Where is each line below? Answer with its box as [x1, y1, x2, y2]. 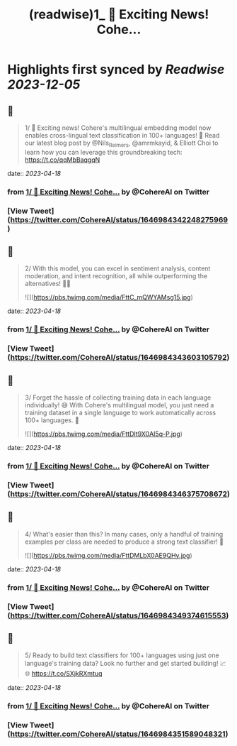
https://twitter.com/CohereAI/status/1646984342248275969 [10, 214, 229, 224]
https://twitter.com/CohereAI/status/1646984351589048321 [10, 729, 226, 739]
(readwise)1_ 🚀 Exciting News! [28, 6, 209, 23]
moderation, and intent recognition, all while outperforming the [24, 272, 207, 280]
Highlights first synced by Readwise [7, 62, 225, 77]
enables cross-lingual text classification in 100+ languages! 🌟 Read [24, 131, 220, 139]
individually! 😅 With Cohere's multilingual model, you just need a [24, 401, 214, 410]
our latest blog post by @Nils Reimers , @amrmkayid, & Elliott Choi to [24, 138, 219, 148]
